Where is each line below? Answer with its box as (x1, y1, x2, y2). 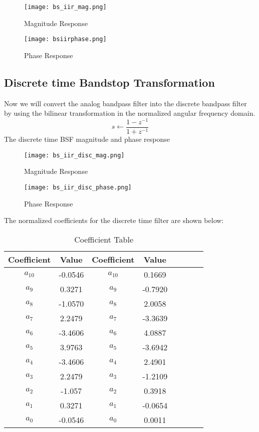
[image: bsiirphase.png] (24, 36, 107, 43)
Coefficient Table (74, 233, 134, 245)
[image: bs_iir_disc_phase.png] (24, 183, 132, 191)
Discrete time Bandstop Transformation (4, 74, 215, 90)
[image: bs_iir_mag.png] (24, 4, 107, 11)
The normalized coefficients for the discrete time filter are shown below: (4, 215, 224, 226)
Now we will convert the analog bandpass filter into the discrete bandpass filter (4, 98, 247, 108)
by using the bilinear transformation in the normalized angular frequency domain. (4, 108, 255, 118)
